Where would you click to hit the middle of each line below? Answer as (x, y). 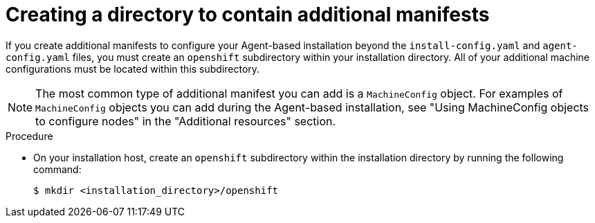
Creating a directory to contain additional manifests (248, 15)
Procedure (29, 136)
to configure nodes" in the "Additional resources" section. (186, 121)
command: (57, 169)
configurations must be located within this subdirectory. (133, 69)
